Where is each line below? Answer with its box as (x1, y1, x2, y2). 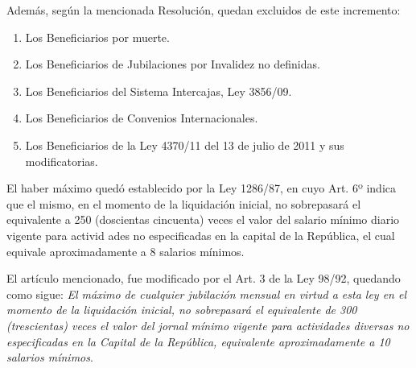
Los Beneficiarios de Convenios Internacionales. (25, 110, 258, 126)
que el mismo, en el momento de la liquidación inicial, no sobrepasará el (6, 195, 361, 212)
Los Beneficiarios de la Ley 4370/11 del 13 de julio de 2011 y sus (25, 136, 344, 153)
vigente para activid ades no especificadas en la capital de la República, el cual (6, 226, 395, 243)
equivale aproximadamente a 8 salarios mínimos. (6, 242, 245, 259)
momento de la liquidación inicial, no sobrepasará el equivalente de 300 (6, 301, 357, 318)
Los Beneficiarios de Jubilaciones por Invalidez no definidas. (25, 56, 320, 72)
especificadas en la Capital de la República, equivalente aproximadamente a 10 (6, 333, 390, 349)
